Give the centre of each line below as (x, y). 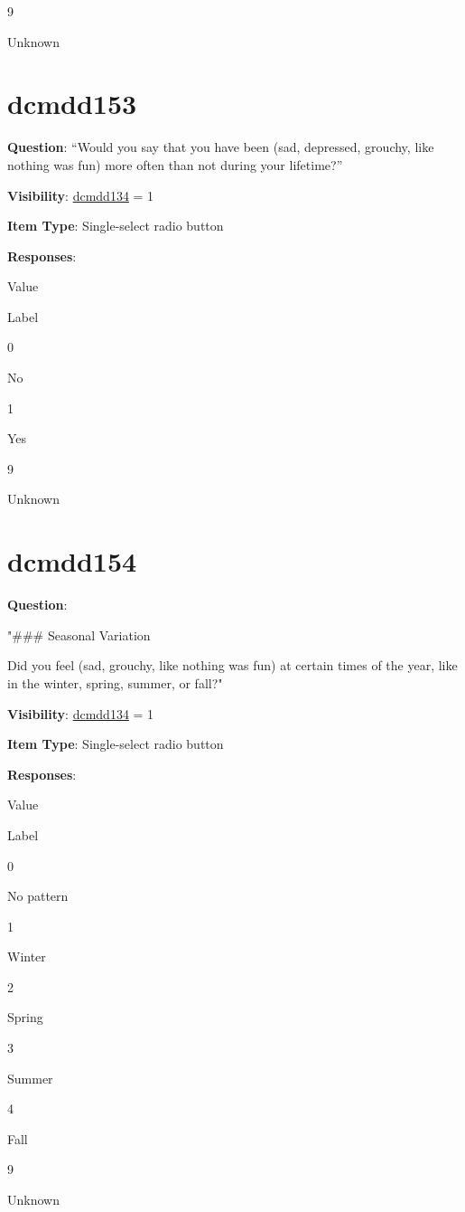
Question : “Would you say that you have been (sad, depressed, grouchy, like (221, 147)
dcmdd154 (72, 561)
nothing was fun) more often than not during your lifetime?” (175, 164)
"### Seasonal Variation (79, 634)
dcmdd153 (72, 104)
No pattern (38, 896)
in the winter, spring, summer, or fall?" (115, 682)
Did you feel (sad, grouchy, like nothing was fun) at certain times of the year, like (232, 665)
